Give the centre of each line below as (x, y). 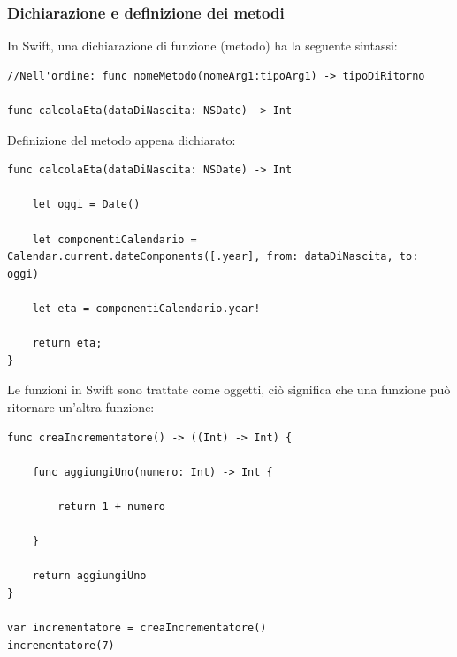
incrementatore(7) (61, 645)
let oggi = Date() (86, 205)
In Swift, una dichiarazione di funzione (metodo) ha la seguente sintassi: (202, 46)
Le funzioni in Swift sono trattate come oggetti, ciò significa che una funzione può (229, 390)
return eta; (67, 344)
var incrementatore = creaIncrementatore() (137, 628)
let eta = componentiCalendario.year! (146, 308)
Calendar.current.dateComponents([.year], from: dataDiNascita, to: (213, 257)
